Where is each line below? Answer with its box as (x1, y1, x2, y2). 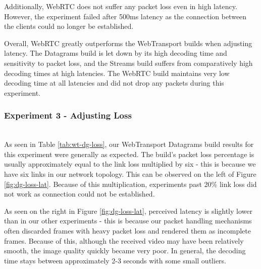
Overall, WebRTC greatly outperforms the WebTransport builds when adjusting (4, 37, 252, 48)
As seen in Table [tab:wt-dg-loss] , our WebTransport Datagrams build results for (4, 139, 254, 149)
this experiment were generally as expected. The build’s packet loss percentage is (4, 148, 254, 159)
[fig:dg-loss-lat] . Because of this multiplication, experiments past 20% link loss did (4, 178, 257, 189)
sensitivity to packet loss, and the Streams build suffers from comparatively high (4, 57, 253, 68)
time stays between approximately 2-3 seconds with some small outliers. (4, 255, 226, 265)
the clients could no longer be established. (4, 21, 134, 31)
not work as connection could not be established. (4, 188, 155, 199)
